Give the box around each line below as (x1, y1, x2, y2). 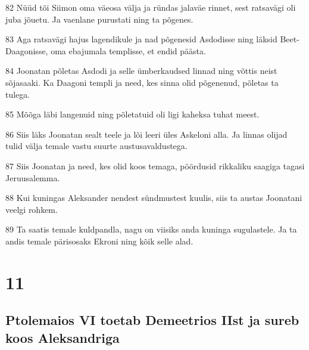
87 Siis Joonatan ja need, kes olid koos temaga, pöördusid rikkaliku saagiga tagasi (5, 159, 305, 172)
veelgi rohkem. (5, 203, 58, 215)
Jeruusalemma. (5, 171, 60, 184)
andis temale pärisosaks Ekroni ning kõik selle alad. (5, 234, 193, 247)
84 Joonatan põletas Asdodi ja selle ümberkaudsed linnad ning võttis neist (5, 64, 277, 77)
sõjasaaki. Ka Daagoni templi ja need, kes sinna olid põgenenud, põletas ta (5, 76, 279, 88)
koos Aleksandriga (5, 328, 120, 346)
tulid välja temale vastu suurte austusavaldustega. (5, 140, 188, 152)
